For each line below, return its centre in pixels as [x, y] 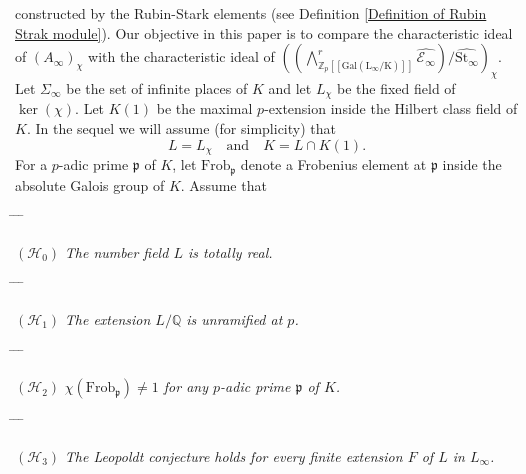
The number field [116, 251]
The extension [107, 318]
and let [290, 87]
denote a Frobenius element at [333, 164]
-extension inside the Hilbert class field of [391, 108]
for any [185, 386]
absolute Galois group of [90, 184]
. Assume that [223, 184]
